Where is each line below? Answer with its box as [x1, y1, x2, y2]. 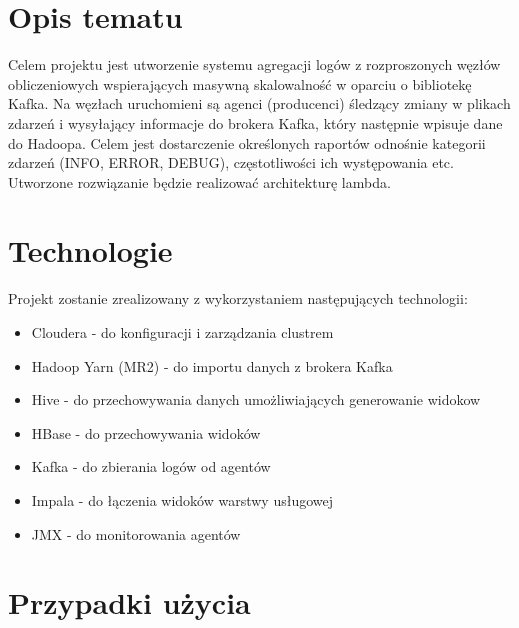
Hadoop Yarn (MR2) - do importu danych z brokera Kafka [31, 355, 393, 376]
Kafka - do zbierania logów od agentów [31, 456, 271, 477]
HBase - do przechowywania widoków [31, 422, 261, 443]
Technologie [8, 230, 173, 271]
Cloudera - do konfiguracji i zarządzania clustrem [31, 322, 334, 342]
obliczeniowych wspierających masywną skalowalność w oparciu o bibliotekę [8, 73, 472, 94]
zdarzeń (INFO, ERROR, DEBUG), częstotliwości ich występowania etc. [8, 152, 454, 173]
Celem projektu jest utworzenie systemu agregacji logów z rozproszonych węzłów [8, 54, 501, 75]
